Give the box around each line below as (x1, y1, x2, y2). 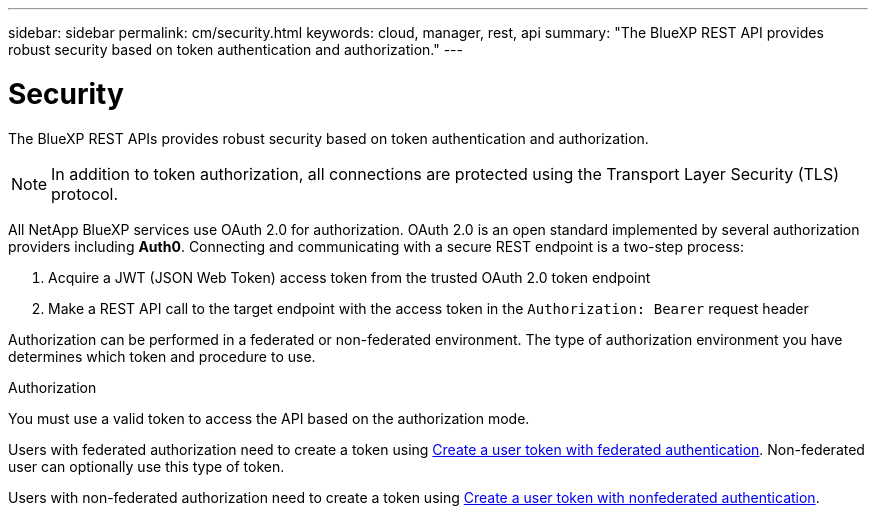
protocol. (51, 183, 119, 204)
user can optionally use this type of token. (8, 457, 285, 475)
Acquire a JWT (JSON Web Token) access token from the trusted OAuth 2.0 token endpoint (48, 268, 651, 286)
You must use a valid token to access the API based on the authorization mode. (8, 409, 530, 427)
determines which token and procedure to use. (8, 347, 316, 365)
